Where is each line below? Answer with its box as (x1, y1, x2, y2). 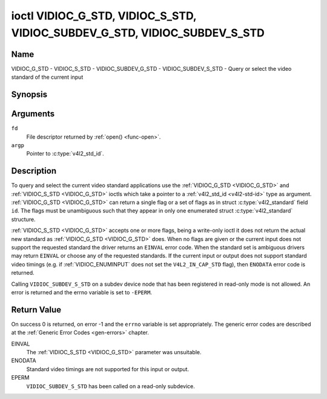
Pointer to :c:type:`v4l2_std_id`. (26, 150, 104, 157)
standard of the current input (11, 73, 84, 81)
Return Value (11, 305, 62, 315)
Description (11, 166, 57, 176)
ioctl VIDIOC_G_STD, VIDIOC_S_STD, (11, 9, 197, 22)
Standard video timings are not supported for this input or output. (26, 365, 190, 372)
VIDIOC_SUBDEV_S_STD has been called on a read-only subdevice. (26, 382, 195, 390)
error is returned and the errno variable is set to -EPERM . (11, 288, 153, 296)
